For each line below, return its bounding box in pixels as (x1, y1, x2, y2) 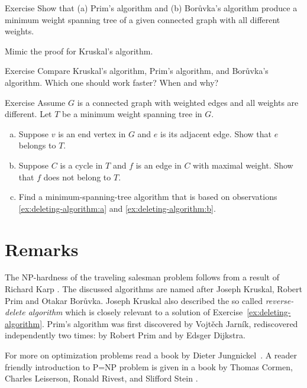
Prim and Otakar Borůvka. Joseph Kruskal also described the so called (5, 294, 263, 306)
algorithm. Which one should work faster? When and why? (5, 76, 219, 88)
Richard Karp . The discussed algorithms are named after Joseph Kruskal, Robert (5, 283, 303, 295)
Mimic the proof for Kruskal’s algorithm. (5, 44, 153, 57)
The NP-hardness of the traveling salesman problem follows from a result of (5, 271, 280, 283)
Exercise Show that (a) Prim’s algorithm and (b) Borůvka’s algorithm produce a (5, 2, 298, 14)
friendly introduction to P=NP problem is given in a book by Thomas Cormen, (5, 360, 293, 373)
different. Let (5, 108, 52, 120)
